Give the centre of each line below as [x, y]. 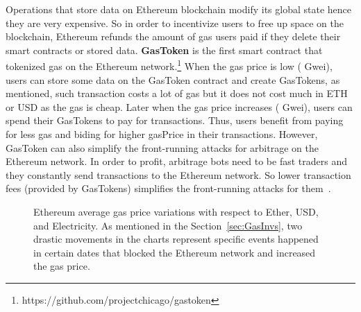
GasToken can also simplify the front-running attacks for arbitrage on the [162, 147]
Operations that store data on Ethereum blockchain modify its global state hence [179, 9]
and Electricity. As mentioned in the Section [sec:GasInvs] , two [168, 225]
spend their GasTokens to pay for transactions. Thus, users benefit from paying [175, 120]
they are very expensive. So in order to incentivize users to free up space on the [175, 23]
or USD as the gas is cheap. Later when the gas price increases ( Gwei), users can [179, 106]
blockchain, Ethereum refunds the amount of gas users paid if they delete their [173, 36]
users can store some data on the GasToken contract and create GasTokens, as [173, 79]
